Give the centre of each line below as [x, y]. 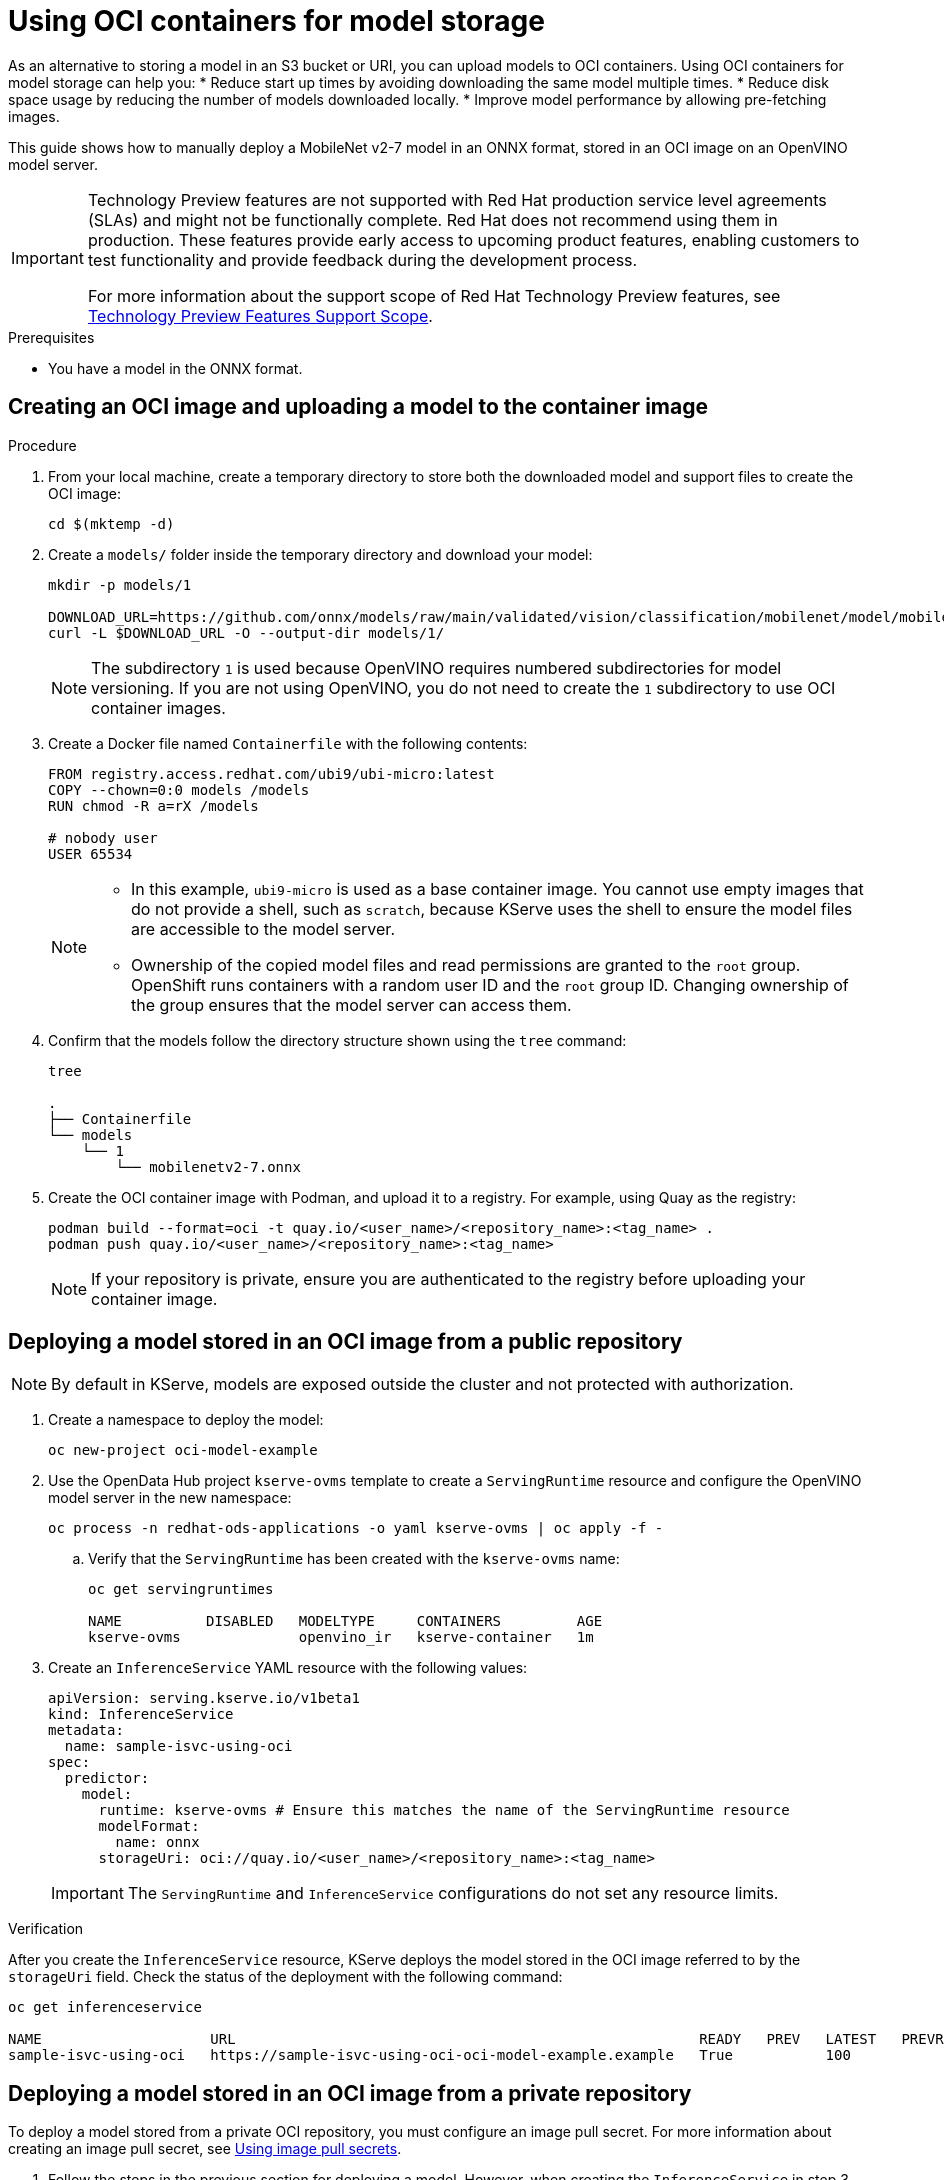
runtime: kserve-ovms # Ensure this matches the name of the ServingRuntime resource [444, 1810]
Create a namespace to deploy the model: [186, 1420]
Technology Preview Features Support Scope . [260, 315]
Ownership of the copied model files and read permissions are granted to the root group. [466, 964]
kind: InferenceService [141, 1714]
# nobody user [103, 837]
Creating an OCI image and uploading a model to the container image [358, 407]
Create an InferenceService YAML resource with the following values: [288, 1668]
